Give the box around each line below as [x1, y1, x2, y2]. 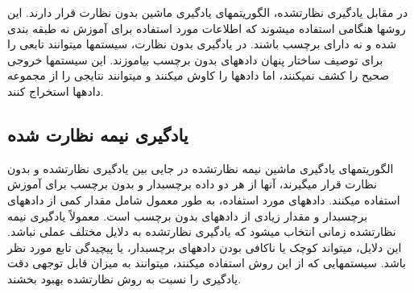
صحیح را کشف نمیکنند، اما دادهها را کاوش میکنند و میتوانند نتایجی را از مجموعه [7, 67, 390, 84]
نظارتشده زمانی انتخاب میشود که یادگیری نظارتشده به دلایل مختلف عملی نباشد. [7, 223, 396, 240]
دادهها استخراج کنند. [7, 82, 104, 99]
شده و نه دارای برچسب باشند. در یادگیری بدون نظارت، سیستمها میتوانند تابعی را [7, 35, 397, 52]
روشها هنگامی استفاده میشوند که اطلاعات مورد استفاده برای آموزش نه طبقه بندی [7, 19, 406, 36]
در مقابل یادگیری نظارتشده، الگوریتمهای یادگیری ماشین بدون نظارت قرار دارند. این [7, 4, 408, 20]
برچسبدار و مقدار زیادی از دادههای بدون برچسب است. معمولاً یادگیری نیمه [7, 207, 368, 224]
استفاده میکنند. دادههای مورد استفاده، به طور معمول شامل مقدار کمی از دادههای [7, 191, 400, 208]
